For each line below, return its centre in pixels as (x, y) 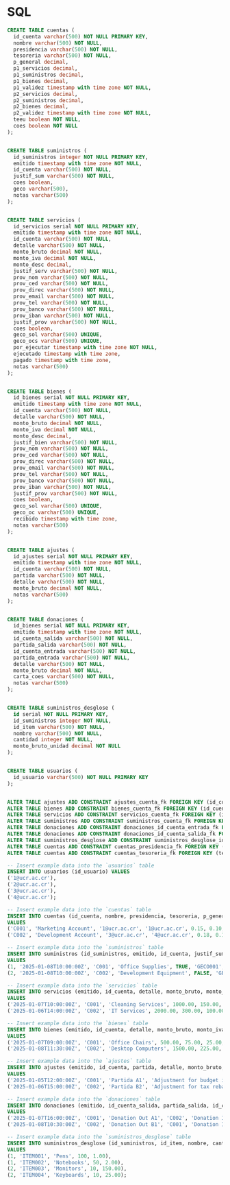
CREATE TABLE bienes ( (39, 392)
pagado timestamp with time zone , (62, 360)
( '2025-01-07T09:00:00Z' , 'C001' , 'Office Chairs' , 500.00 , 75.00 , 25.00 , (116, 1042)
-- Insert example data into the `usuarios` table (81, 865)
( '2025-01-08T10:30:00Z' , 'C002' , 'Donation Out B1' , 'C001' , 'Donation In (117, 1125)
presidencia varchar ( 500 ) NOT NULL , (65, 49)
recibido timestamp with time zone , (65, 519)
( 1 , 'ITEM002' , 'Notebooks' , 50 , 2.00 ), (66, 1162)
